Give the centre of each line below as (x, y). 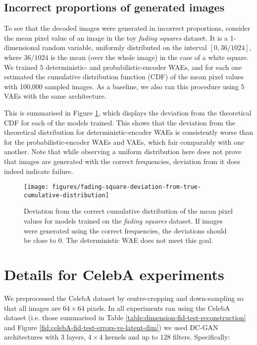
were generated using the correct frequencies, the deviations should (125, 230)
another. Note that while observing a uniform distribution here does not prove (123, 151)
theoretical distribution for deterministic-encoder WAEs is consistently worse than (129, 132)
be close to (40, 240)
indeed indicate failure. (39, 171)
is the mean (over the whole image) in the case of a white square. (150, 57)
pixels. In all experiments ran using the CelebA (158, 308)
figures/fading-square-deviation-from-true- (127, 187)
